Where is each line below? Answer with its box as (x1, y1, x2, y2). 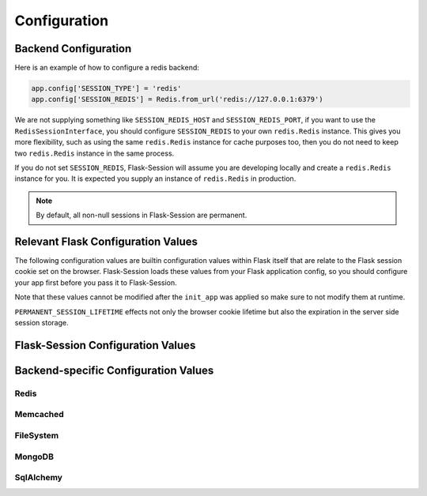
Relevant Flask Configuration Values (14, 235, 198, 248)
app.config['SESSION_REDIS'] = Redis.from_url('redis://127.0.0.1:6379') (31, 95, 323, 104)
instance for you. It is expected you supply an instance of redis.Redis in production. (14, 174, 297, 183)
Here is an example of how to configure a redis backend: (14, 63, 199, 73)
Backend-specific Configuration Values (14, 363, 214, 377)
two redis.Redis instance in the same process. (14, 148, 175, 158)
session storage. (14, 318, 69, 328)
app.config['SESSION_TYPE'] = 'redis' (31, 84, 182, 93)
